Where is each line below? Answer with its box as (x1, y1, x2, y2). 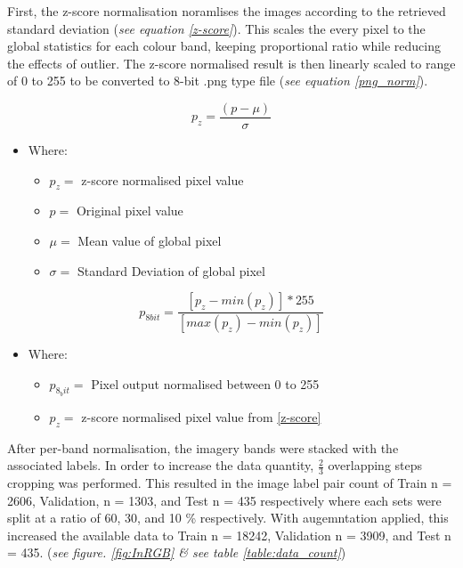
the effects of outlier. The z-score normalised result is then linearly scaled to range (7, 53, 456, 72)
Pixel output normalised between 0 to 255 (91, 374, 320, 393)
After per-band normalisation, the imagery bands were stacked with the (7, 438, 399, 457)
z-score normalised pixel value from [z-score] (81, 407, 321, 426)
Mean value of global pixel (77, 231, 222, 250)
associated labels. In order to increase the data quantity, (7, 456, 314, 475)
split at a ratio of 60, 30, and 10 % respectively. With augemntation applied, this (7, 508, 449, 527)
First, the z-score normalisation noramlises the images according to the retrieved (7, 2, 446, 20)
